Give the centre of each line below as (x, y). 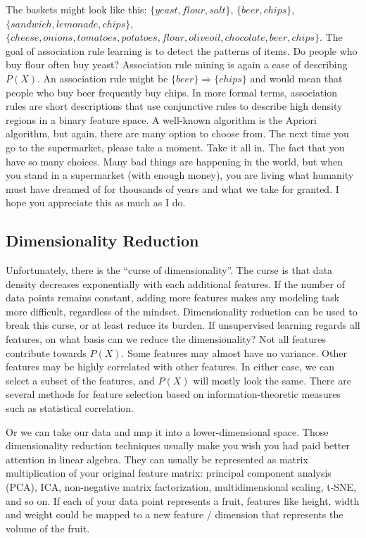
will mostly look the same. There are (272, 380)
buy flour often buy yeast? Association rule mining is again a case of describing (177, 64)
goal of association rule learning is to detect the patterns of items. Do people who (182, 50)
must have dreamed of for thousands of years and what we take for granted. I (172, 188)
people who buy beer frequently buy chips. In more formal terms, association (172, 92)
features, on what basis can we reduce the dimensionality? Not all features (166, 339)
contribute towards (46, 352)
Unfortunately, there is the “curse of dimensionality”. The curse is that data (169, 270)
